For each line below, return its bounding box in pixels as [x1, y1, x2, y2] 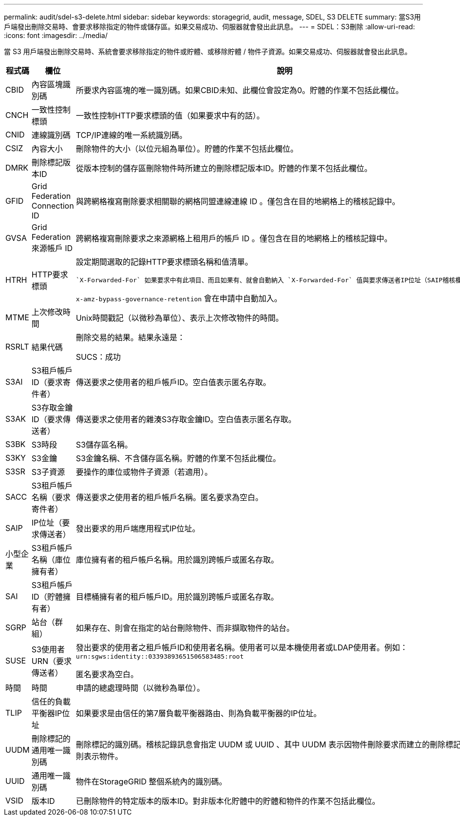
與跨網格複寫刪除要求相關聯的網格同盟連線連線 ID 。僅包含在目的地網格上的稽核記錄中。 [76, 196, 400, 206]
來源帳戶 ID [31, 243, 73, 253]
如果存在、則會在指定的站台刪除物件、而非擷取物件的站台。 [76, 623, 294, 633]
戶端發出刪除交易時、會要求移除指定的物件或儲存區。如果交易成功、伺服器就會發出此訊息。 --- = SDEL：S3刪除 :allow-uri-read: [4, 22, 415, 31]
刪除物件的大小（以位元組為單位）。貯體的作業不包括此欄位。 [76, 144, 298, 154]
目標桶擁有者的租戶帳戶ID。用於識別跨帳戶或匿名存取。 [76, 592, 279, 602]
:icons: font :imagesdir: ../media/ [4, 31, 108, 39]
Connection [31, 201, 74, 211]
